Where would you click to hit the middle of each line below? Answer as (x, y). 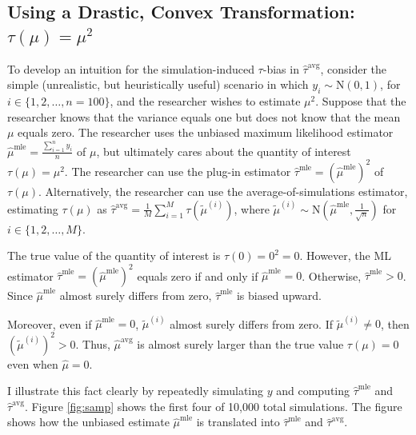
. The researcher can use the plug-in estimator (178, 171)
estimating (33, 208)
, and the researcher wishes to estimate (205, 100)
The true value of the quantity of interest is (114, 255)
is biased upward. (279, 295)
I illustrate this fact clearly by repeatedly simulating (136, 391)
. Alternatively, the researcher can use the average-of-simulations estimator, (223, 191)
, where (252, 208)
